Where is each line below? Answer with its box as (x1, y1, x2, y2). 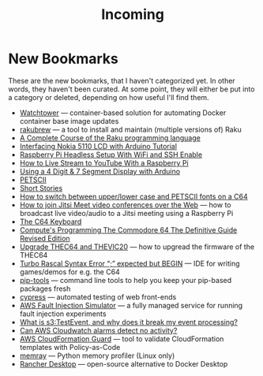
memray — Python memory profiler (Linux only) (19, 351, 175, 360)
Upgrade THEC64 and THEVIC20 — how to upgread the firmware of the (19, 242, 255, 251)
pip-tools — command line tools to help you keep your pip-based (19, 275, 232, 285)
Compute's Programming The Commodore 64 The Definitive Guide (19, 225, 238, 234)
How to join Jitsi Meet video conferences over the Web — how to (19, 199, 231, 210)
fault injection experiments (19, 309, 107, 318)
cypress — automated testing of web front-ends (19, 292, 177, 301)
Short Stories (19, 183, 63, 192)
